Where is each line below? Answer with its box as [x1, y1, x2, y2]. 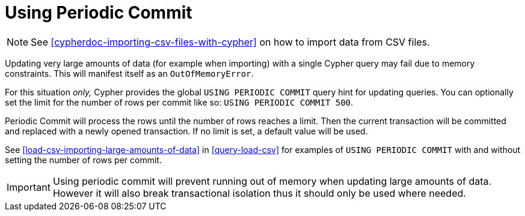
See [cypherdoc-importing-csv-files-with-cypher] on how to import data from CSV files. [31, 35, 430, 48]
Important [7, 181, 51, 193]
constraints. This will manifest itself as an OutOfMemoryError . [5, 68, 254, 79]
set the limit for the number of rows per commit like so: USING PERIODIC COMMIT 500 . [5, 97, 354, 107]
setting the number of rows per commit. [5, 154, 162, 165]
